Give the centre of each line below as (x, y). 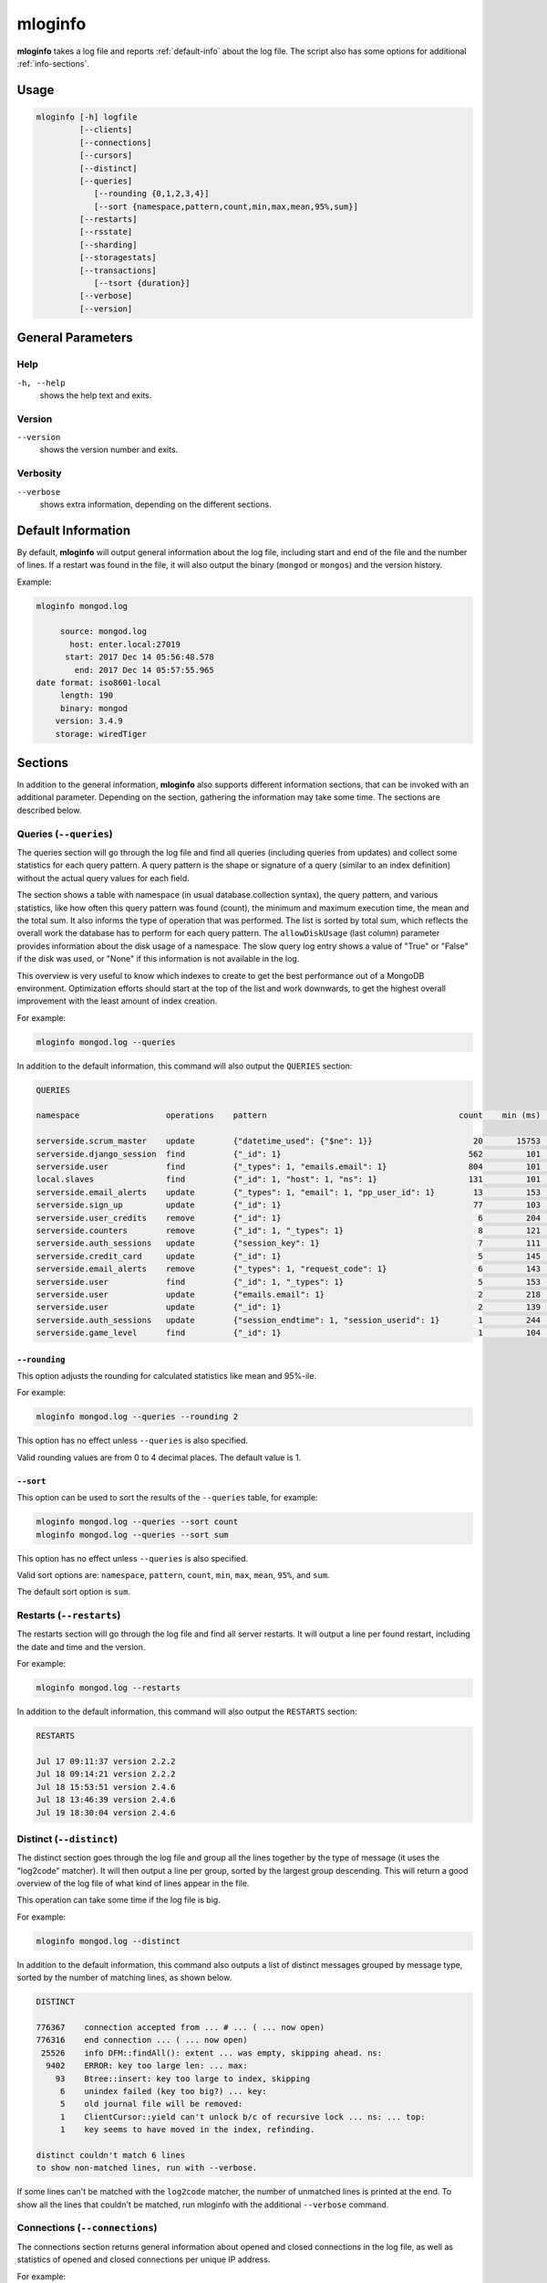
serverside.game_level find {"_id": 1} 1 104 (289, 1333)
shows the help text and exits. (96, 395)
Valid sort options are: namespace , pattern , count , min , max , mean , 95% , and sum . (173, 1574)
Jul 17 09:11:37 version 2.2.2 (106, 1761)
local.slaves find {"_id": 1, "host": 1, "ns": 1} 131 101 (289, 1179)
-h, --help (41, 383)
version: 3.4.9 (89, 721)
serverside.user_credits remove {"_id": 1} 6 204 (289, 1218)
